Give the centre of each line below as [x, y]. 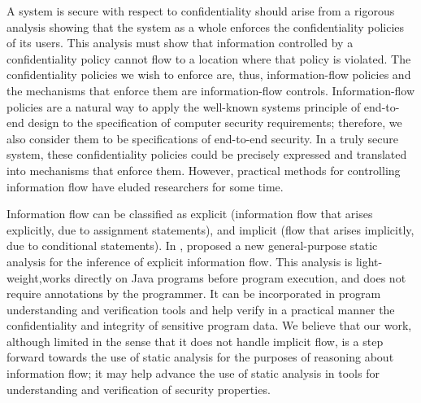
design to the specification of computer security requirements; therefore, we [215, 123]
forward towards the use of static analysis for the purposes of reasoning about [200, 357]
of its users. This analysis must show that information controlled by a [180, 43]
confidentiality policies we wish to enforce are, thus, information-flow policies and [209, 74]
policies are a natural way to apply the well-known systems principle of [184, 106]
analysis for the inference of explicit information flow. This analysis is [180, 261]
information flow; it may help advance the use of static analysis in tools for [193, 373]
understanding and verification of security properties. [139, 389]
